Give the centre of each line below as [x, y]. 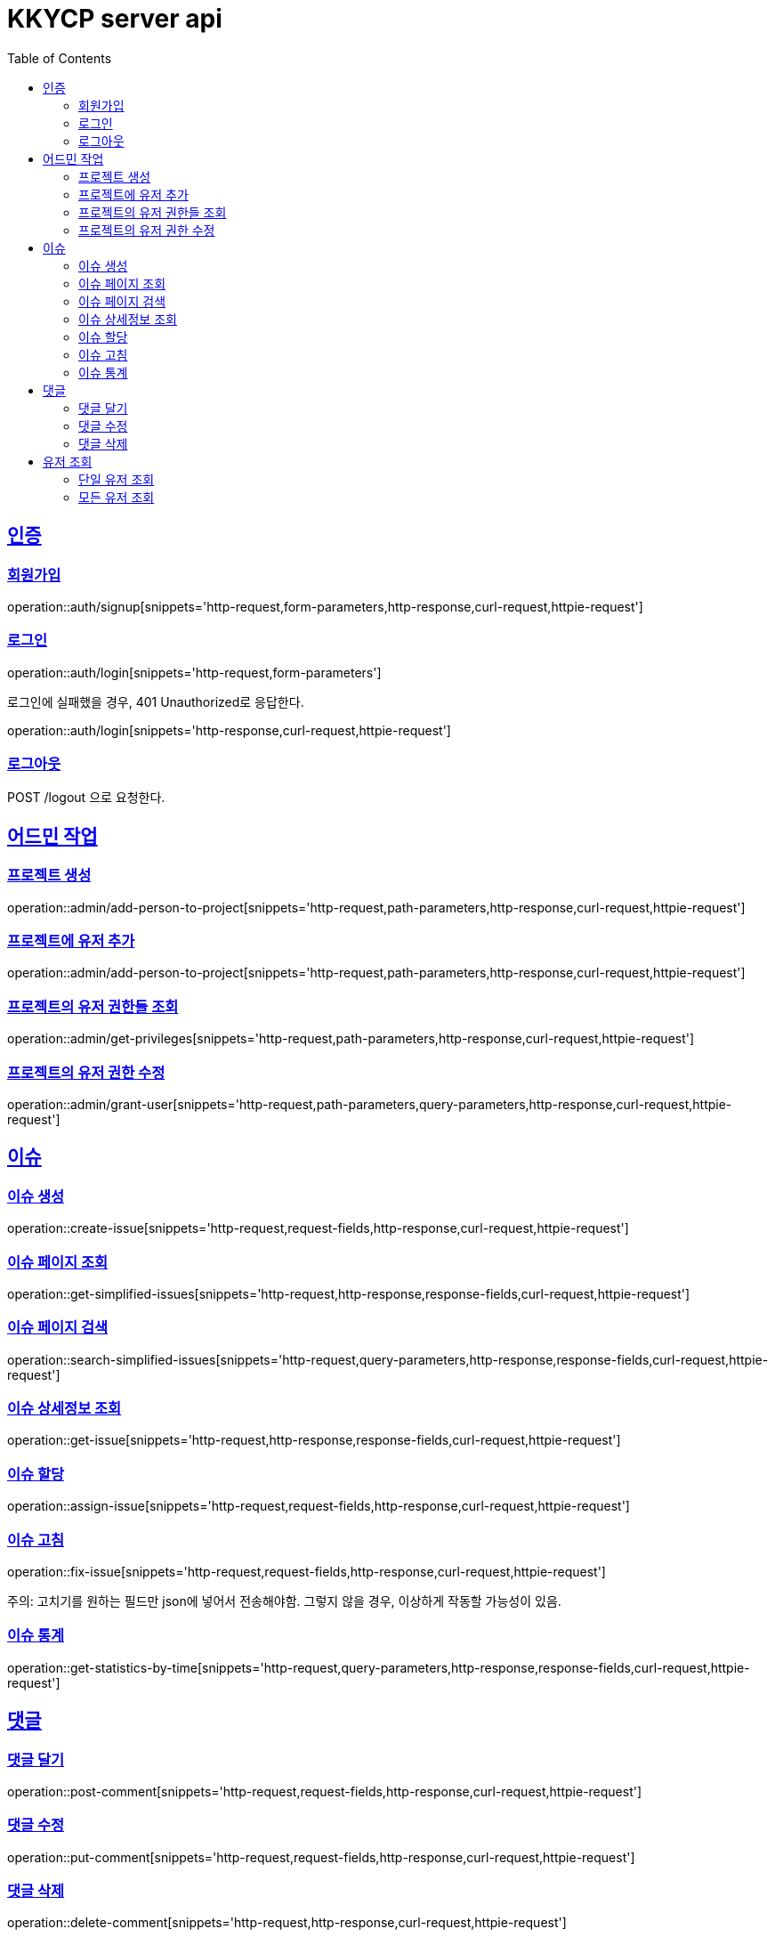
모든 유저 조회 [117, 497]
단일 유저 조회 [117, 479]
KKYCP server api [115, 19]
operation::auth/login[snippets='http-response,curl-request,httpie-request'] [229, 730]
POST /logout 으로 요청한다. [86, 798]
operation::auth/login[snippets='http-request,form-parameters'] [194, 672]
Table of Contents [60, 58]
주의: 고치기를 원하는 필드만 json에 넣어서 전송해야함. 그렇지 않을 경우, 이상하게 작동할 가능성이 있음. [284, 1601]
